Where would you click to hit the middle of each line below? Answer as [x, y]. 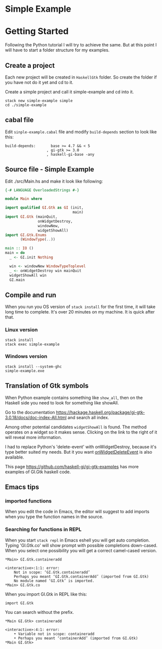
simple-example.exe [25, 371]
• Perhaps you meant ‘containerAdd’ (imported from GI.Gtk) [76, 638]
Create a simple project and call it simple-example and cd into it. [70, 92]
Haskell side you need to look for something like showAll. [62, 403]
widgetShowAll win [28, 275]
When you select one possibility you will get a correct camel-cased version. [81, 550]
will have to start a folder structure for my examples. [57, 50]
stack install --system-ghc [34, 366]
